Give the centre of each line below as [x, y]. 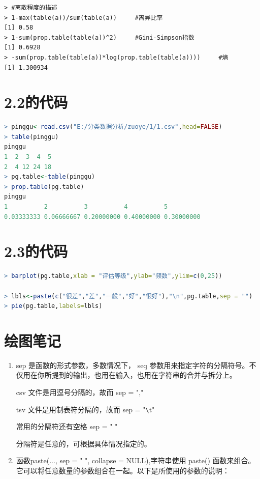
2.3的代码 [36, 251]
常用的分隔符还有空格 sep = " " [67, 426]
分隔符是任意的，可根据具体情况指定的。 [84, 443]
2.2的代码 [36, 102]
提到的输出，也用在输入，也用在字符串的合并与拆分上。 [144, 375]
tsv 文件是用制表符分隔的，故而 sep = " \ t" [85, 409]
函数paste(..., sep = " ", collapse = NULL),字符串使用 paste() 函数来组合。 [136, 460]
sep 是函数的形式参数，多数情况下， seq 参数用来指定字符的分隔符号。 [133, 365]
